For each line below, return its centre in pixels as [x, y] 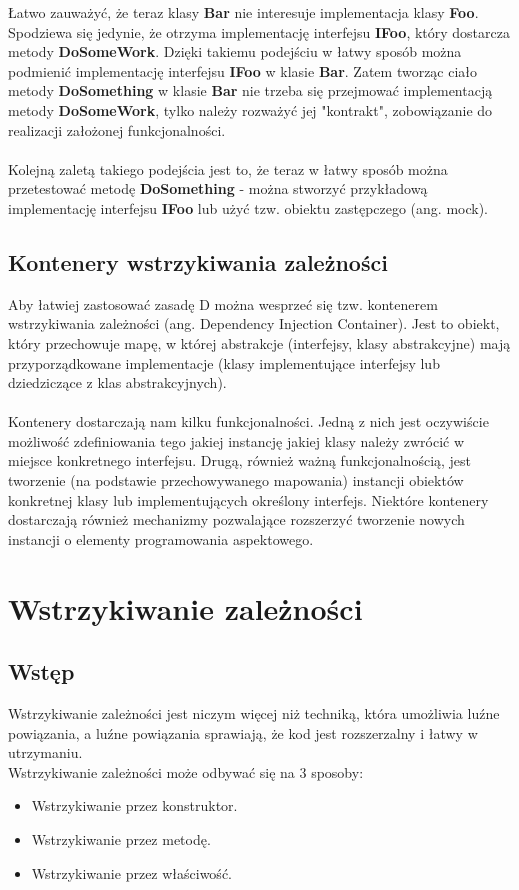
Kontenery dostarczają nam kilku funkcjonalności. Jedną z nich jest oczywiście [248, 421]
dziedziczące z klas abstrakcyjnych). [117, 382]
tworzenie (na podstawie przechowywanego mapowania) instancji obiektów [236, 480]
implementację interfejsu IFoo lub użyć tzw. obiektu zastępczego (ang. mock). [248, 207]
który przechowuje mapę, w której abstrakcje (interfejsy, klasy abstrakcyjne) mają [259, 342]
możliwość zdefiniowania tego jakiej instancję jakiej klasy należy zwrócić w [236, 440]
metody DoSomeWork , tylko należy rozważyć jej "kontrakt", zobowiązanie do [250, 109]
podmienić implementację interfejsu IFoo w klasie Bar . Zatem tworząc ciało [243, 70]
